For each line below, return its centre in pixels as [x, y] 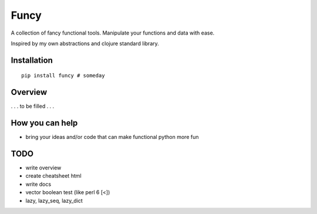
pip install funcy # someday [63, 76]
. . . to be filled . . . [33, 106]
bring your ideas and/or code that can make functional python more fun [112, 137]
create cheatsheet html [53, 176]
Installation [32, 60]
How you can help [44, 123]
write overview [43, 168]
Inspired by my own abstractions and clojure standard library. [85, 43]
